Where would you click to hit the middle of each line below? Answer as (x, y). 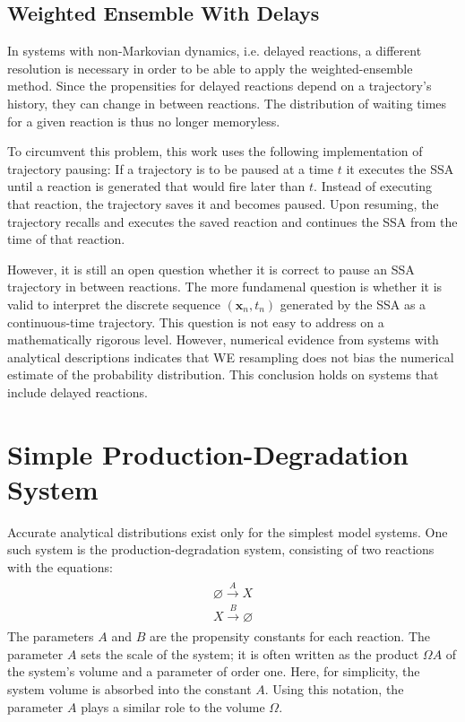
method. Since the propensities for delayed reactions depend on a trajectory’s (220, 86)
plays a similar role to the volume (173, 706)
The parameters (51, 636)
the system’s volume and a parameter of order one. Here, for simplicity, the (214, 671)
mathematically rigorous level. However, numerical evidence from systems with (223, 339)
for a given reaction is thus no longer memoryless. (144, 121)
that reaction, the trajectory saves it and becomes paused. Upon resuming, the (223, 203)
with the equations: (60, 566)
